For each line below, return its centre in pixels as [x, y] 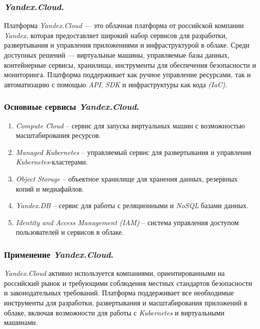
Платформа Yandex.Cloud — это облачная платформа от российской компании [124, 25]
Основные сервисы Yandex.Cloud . [72, 107]
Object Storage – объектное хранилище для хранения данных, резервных [127, 178]
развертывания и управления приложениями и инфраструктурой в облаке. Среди [127, 45]
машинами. [21, 322]
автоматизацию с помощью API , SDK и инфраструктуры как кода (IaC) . [116, 84]
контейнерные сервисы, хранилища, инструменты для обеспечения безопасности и [130, 64]
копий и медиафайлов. [50, 188]
